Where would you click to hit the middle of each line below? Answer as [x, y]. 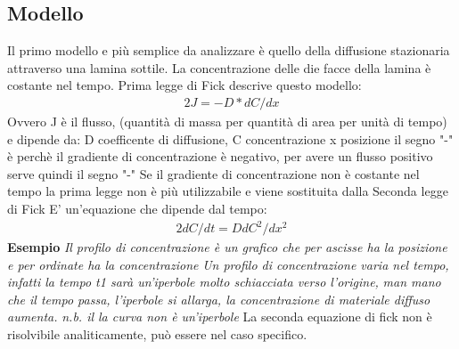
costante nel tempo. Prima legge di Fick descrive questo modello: [184, 85]
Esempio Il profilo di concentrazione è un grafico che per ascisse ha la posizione [227, 247]
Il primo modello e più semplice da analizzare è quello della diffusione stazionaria [229, 50]
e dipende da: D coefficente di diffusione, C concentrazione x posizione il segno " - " [230, 138]
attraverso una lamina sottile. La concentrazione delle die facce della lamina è [219, 67]
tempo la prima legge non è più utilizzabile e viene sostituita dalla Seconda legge [228, 191]
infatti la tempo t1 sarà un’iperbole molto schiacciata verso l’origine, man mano [224, 282]
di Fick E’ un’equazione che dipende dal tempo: [137, 208]
